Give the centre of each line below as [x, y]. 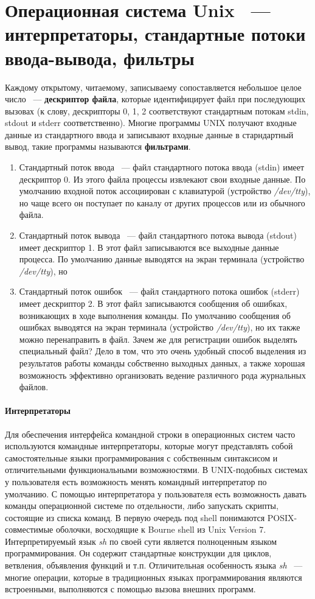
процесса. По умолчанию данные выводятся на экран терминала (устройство [162, 259]
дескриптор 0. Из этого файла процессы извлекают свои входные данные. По [162, 179]
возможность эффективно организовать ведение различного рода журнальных [163, 375]
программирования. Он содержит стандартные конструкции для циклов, [138, 553]
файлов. [34, 387]
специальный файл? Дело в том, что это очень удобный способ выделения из [163, 351]
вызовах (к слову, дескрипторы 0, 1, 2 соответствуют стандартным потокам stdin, [157, 110]
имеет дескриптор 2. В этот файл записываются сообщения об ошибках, [153, 303]
